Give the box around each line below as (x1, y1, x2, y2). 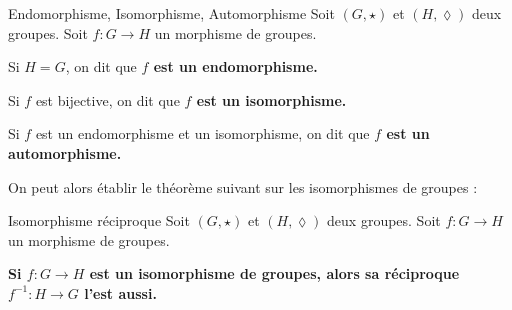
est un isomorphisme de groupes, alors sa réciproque (89, 263, 460, 284)
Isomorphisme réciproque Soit (8, 210, 190, 231)
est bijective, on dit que (35, 89, 180, 110)
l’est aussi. (84, 282, 157, 303)
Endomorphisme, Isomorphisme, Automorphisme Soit (8, 3, 335, 23)
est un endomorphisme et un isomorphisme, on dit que (35, 123, 370, 144)
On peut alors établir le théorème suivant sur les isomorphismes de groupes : (8, 176, 478, 197)
